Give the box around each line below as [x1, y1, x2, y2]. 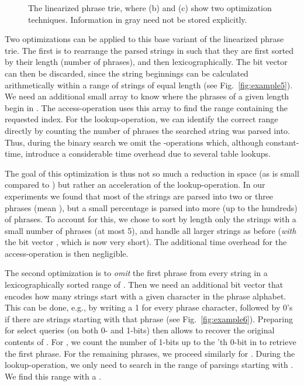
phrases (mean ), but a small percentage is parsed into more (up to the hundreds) [5, 201, 298, 213]
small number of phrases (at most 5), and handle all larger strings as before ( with [5, 224, 296, 236]
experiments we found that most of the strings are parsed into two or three [5, 189, 274, 202]
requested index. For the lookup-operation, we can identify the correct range [5, 113, 278, 125]
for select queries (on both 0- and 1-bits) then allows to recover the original [5, 324, 275, 336]
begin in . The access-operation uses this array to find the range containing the [5, 101, 288, 113]
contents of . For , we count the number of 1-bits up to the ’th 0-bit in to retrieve [5, 336, 296, 348]
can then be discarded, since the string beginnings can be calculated [5, 67, 248, 79]
